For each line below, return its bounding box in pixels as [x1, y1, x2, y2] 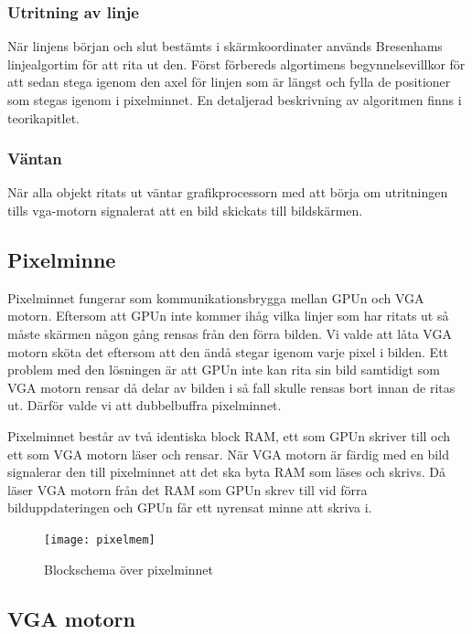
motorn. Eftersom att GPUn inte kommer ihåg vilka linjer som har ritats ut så [7, 306, 449, 325]
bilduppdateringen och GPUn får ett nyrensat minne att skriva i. [7, 498, 372, 517]
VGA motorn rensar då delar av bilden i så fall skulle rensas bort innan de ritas [7, 377, 456, 396]
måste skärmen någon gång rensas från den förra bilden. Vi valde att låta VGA [7, 323, 452, 343]
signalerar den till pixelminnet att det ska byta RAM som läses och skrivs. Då [7, 462, 445, 481]
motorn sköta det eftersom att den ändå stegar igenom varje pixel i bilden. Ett [7, 342, 449, 361]
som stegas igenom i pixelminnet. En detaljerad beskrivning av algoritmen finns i [7, 90, 462, 109]
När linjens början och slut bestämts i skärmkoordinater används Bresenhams [7, 37, 443, 56]
